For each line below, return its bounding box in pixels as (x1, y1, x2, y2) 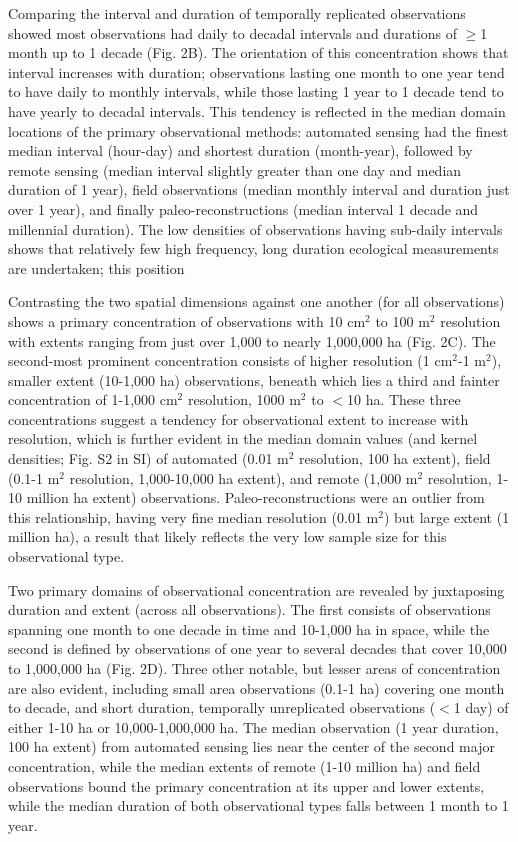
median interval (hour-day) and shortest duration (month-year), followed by (8, 140, 473, 161)
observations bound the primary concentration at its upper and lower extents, (8, 775, 485, 796)
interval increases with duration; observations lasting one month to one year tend (8, 61, 505, 82)
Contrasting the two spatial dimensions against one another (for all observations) (8, 291, 505, 312)
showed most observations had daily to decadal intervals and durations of (8, 22, 457, 43)
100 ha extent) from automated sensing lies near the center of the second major (8, 736, 495, 757)
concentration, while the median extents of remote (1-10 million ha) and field (8, 755, 481, 776)
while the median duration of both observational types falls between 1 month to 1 (8, 795, 509, 816)
